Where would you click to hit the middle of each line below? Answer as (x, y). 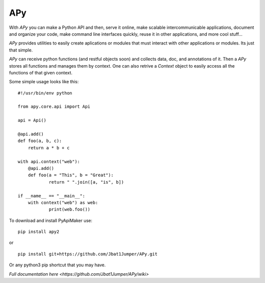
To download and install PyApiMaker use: (51, 220)
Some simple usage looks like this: (44, 82)
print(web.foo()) (70, 210)
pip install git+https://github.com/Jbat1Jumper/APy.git (88, 254)
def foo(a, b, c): (40, 141)
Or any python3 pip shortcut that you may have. (57, 265)
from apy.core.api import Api (54, 107)
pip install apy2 (39, 232)
